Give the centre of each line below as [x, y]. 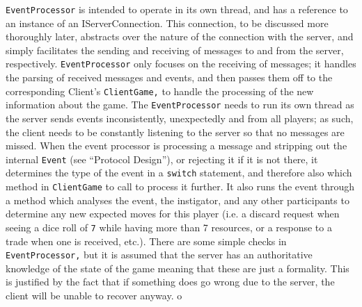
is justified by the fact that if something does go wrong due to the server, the [170, 282]
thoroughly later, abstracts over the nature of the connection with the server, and [180, 36]
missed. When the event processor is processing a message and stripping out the [176, 146]
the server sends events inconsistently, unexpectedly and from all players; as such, [180, 118]
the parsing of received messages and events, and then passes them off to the [169, 77]
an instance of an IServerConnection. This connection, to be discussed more [167, 23]
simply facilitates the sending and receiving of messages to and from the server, [175, 50]
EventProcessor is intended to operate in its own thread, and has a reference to [177, 9]
